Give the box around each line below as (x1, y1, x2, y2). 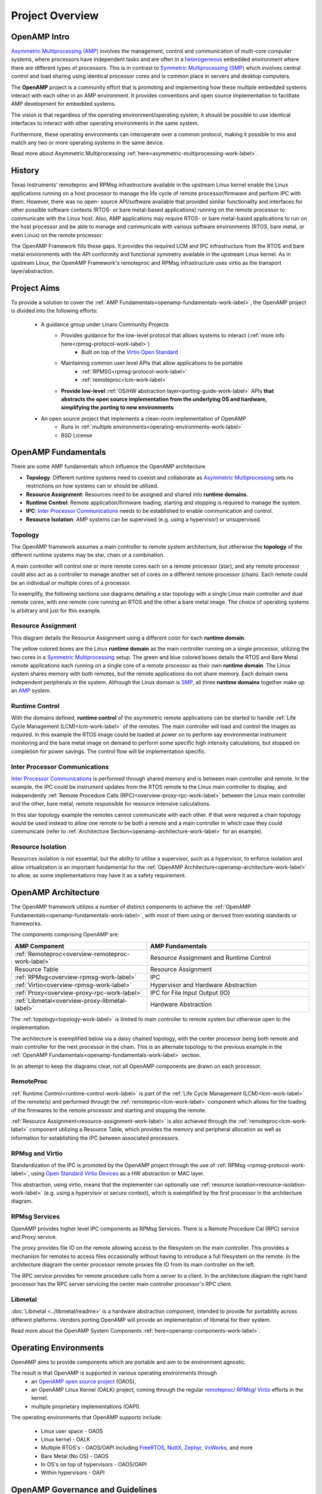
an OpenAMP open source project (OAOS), (31, 1377, 137, 1385)
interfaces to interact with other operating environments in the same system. (11, 120, 199, 127)
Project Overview (11, 9, 99, 22)
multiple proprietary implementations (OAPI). (31, 1403, 141, 1410)
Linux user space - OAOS (41, 1427, 104, 1434)
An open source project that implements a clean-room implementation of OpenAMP (41, 415, 247, 422)
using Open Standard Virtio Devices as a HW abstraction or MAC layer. (30, 1170, 205, 1177)
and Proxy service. (11, 1233, 57, 1241)
